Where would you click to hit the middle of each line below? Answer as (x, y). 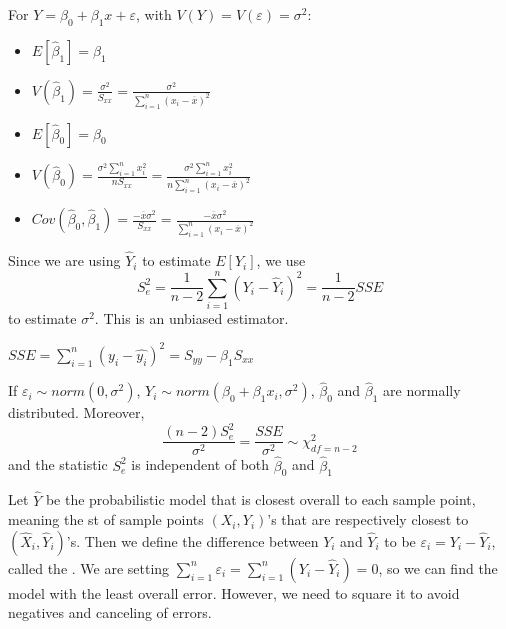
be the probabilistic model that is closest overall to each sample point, (260, 499)
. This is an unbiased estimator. (191, 317)
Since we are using (64, 260)
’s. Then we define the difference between (192, 540)
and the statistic (58, 464)
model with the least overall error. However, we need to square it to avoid (234, 592)
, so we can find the (438, 567)
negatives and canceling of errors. (110, 612)
